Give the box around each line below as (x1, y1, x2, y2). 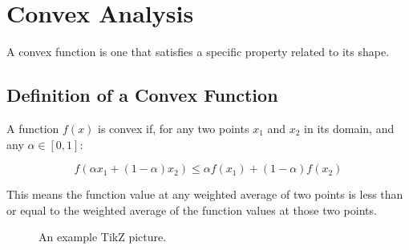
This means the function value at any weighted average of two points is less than (6, 186, 403, 203)
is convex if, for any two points (98, 119, 249, 136)
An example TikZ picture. (38, 228, 167, 245)
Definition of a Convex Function (6, 83, 278, 107)
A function (6, 119, 59, 136)
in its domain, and (304, 119, 395, 136)
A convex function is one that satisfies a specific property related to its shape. (6, 43, 390, 60)
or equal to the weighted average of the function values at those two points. (6, 201, 377, 218)
